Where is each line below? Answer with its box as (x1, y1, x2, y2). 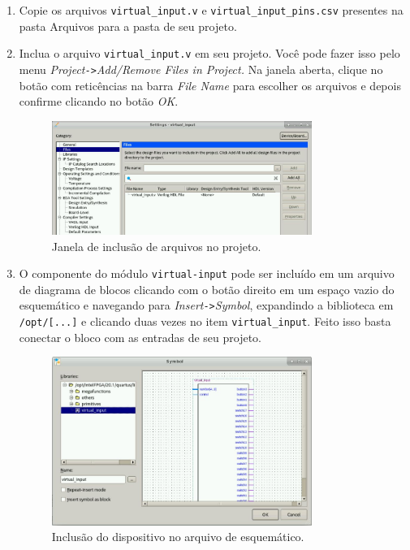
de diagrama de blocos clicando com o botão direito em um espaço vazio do (19, 280, 395, 297)
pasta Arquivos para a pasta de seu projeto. (19, 17, 237, 34)
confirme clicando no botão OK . (19, 93, 179, 110)
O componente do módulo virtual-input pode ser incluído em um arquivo (19, 265, 395, 282)
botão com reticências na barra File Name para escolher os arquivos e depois (19, 76, 401, 93)
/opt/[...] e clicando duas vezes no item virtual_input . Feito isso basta (19, 313, 391, 330)
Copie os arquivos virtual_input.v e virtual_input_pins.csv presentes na (19, 2, 404, 18)
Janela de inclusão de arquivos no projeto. (51, 237, 261, 254)
